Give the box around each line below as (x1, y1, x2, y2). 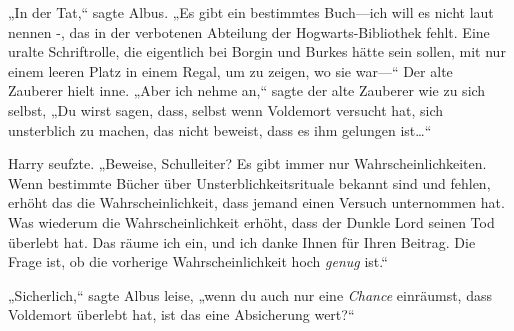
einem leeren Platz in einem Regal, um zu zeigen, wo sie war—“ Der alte (8, 60, 453, 81)
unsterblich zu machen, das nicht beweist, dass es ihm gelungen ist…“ (8, 119, 432, 140)
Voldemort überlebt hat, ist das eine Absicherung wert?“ (8, 304, 355, 325)
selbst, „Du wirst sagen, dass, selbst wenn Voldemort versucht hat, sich (8, 99, 444, 120)
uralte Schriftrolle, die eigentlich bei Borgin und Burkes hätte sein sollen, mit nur (8, 41, 506, 62)
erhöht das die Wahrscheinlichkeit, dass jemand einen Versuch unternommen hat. (8, 192, 505, 213)
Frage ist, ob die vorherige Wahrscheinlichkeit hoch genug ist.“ (8, 251, 388, 272)
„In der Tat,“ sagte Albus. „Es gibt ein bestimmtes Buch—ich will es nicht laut (8, 2, 494, 22)
